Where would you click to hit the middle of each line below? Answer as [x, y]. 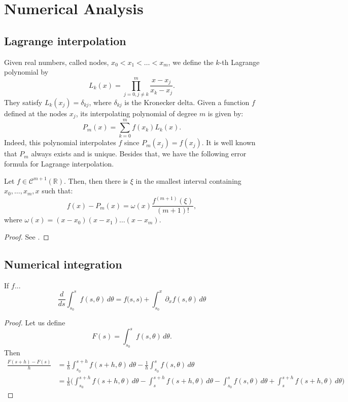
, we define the [191, 62]
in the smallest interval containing [188, 180]
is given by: [225, 113]
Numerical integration [63, 264]
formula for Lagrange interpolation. [59, 164]
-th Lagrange [239, 62]
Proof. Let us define [35, 323]
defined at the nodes [36, 113]
